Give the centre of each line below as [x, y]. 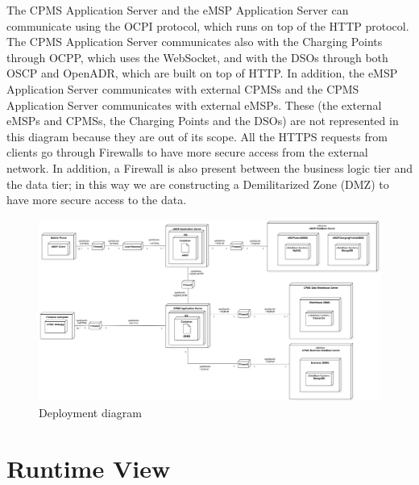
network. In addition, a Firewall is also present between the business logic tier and [210, 167]
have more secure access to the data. [97, 200]
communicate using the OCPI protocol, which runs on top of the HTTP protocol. [208, 25]
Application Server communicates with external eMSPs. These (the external [194, 105]
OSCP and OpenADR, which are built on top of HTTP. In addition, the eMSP [202, 73]
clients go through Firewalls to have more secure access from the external [187, 152]
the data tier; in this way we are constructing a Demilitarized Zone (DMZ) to [198, 184]
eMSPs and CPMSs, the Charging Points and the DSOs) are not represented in [203, 121]
